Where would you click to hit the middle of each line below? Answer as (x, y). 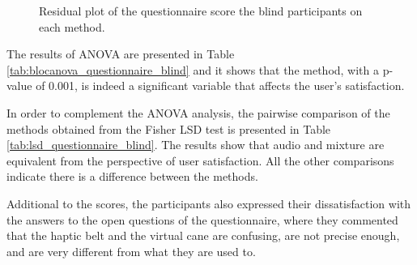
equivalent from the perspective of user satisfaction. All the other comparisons (200, 160)
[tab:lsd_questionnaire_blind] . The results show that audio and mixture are (196, 145)
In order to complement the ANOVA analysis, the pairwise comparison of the (198, 112)
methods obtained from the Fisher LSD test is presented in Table (169, 128)
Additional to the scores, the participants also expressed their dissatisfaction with (209, 203)
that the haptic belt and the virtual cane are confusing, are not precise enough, (203, 235)
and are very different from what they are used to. (131, 251)
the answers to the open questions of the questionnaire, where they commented (202, 219)
